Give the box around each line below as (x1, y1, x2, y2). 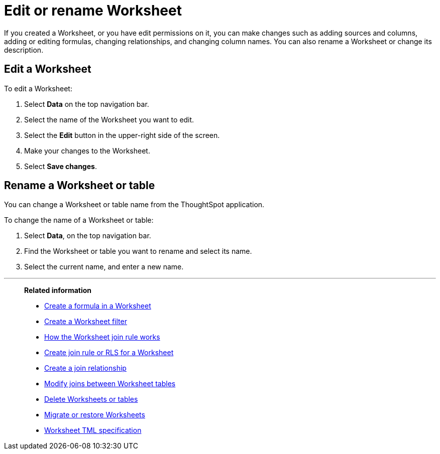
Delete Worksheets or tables (44, 395, 138, 404)
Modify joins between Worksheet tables (44, 379, 176, 388)
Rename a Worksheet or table (4, 179, 155, 192)
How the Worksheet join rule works (44, 333, 160, 342)
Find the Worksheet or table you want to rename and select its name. (24, 247, 252, 256)
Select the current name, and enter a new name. (24, 262, 184, 271)
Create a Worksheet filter (44, 317, 127, 326)
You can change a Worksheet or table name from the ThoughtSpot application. (4, 200, 265, 209)
